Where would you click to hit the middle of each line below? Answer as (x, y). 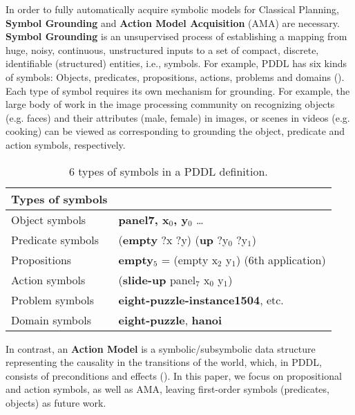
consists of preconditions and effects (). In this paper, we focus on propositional (174, 375)
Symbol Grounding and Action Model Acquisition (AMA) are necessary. (173, 22)
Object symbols (49, 219)
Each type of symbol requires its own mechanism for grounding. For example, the (178, 90)
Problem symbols (53, 299)
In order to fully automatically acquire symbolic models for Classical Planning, (172, 9)
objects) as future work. (56, 402)
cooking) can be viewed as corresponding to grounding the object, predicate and (175, 131)
